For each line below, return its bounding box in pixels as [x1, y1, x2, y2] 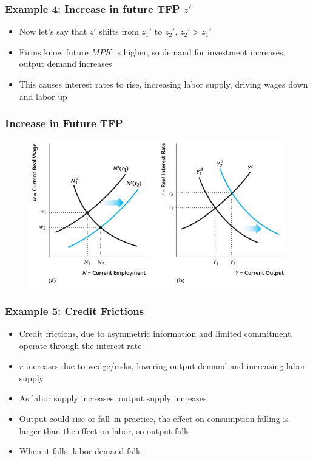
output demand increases [19, 57, 112, 70]
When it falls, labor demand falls [19, 445, 142, 457]
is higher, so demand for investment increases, [115, 45, 286, 58]
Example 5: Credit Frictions [5, 303, 144, 318]
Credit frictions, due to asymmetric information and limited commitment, [19, 327, 294, 340]
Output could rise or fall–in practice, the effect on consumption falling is [19, 412, 289, 425]
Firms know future [19, 45, 89, 58]
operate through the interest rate [19, 339, 142, 352]
